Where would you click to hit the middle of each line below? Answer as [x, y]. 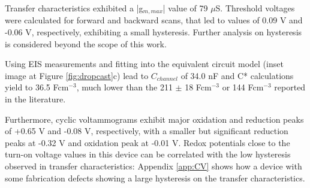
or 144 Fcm [243, 87]
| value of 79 [185, 8]
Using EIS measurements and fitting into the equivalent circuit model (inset [144, 64]
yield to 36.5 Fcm [37, 87]
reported [290, 87]
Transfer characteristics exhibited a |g [74, 8]
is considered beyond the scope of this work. [86, 43]
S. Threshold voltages [255, 8]
